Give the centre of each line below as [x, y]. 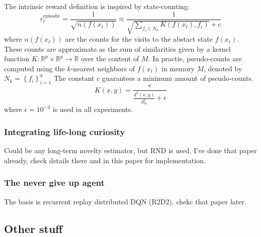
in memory [178, 68]
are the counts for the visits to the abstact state [139, 39]
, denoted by [223, 68]
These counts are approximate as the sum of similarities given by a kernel [117, 48]
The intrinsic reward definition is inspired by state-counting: [97, 6]
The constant [74, 78]
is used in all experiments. [93, 109]
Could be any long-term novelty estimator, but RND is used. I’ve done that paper [130, 150]
